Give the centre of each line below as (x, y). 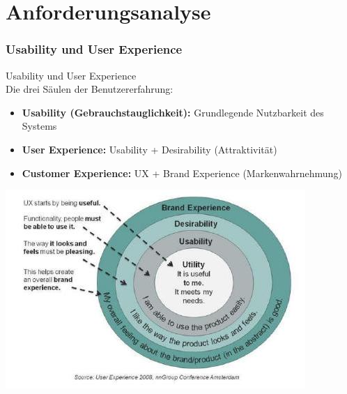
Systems (39, 126)
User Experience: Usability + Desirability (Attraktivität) (149, 149)
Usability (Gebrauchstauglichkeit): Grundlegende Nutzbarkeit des (173, 112)
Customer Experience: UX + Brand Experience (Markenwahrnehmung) (182, 173)
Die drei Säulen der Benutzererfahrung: (90, 89)
